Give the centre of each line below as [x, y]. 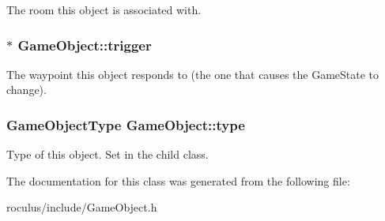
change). [26, 90]
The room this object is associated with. [104, 9]
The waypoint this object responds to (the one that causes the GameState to [193, 74]
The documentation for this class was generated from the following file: [178, 180]
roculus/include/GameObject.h [82, 207]
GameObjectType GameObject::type [126, 124]
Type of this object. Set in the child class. [108, 154]
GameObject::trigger [85, 45]
